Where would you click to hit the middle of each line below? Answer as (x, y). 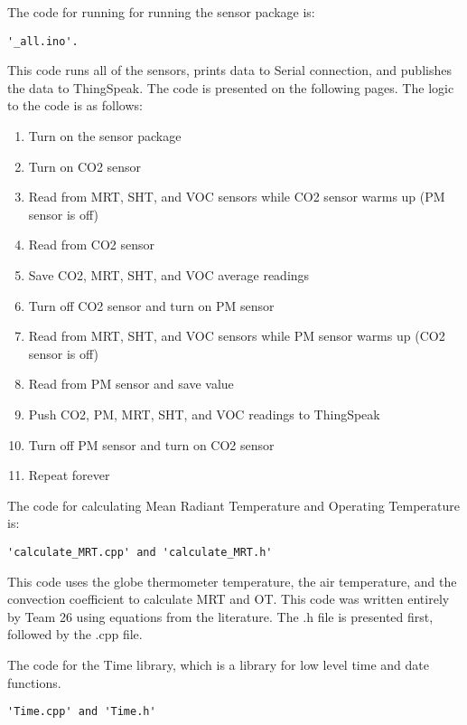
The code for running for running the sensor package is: (161, 12)
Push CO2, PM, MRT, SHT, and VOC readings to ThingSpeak (204, 414)
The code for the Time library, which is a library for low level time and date (218, 664)
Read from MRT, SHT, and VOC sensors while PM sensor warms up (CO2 (237, 336)
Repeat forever (69, 475)
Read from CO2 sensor (92, 245)
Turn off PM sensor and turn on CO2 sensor (151, 444)
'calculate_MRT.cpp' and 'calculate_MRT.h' (140, 552)
